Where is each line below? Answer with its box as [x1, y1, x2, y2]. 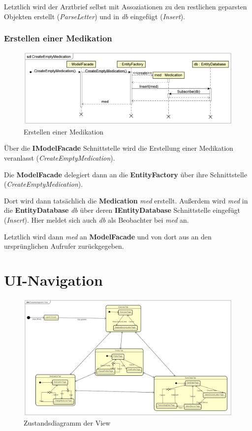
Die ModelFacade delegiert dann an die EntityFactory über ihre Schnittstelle [4, 169, 247, 179]
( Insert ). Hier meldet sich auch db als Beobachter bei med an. [4, 214, 189, 225]
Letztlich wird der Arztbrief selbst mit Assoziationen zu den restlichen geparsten [4, 1, 247, 11]
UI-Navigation [4, 269, 103, 290]
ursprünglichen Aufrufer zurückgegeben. [4, 241, 124, 251]
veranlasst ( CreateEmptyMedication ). [4, 153, 115, 163]
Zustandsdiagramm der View [24, 418, 111, 428]
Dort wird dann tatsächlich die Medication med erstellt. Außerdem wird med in [4, 195, 248, 205]
